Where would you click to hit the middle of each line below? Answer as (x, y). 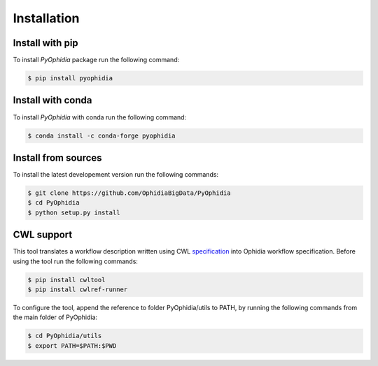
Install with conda (52, 100)
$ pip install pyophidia (70, 78)
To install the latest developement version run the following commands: (116, 175)
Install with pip (45, 43)
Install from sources (57, 158)
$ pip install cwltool (66, 280)
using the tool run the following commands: (75, 261)
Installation (46, 18)
